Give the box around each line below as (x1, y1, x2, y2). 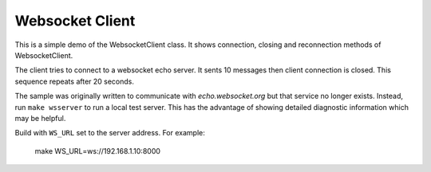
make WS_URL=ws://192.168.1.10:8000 (34, 146, 161, 155)
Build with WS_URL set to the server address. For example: (14, 128, 205, 138)
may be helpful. (14, 113, 66, 123)
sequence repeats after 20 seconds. (14, 76, 135, 86)
